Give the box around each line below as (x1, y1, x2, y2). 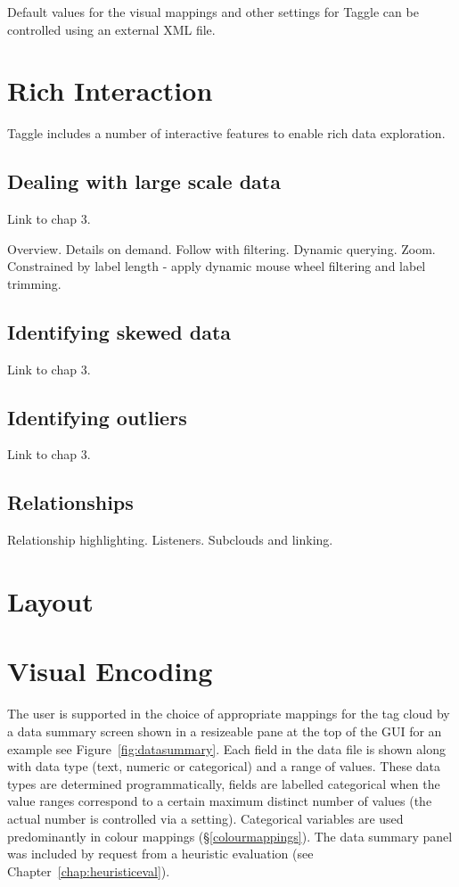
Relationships (7, 489, 134, 516)
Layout (7, 583, 94, 620)
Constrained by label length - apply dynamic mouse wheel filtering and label (7, 257, 426, 275)
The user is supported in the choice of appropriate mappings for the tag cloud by (7, 704, 450, 723)
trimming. (7, 274, 61, 292)
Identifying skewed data (7, 317, 232, 345)
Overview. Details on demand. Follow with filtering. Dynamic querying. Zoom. (7, 239, 436, 258)
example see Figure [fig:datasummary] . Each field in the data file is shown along (7, 739, 446, 758)
